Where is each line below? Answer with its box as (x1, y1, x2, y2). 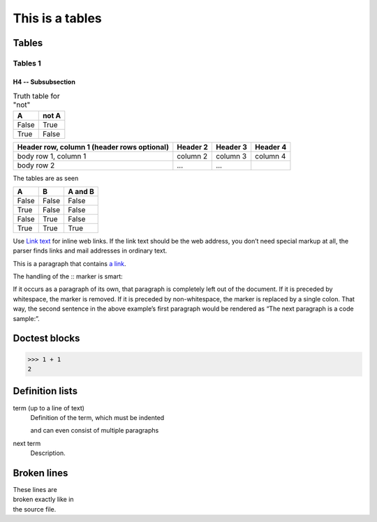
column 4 (255, 151, 286, 161)
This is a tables (13, 10, 103, 26)
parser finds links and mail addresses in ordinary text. (13, 246, 168, 255)
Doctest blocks (13, 332, 80, 345)
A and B (68, 186, 94, 196)
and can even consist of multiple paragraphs (30, 426, 159, 435)
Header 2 (177, 142, 209, 151)
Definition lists (13, 385, 78, 397)
